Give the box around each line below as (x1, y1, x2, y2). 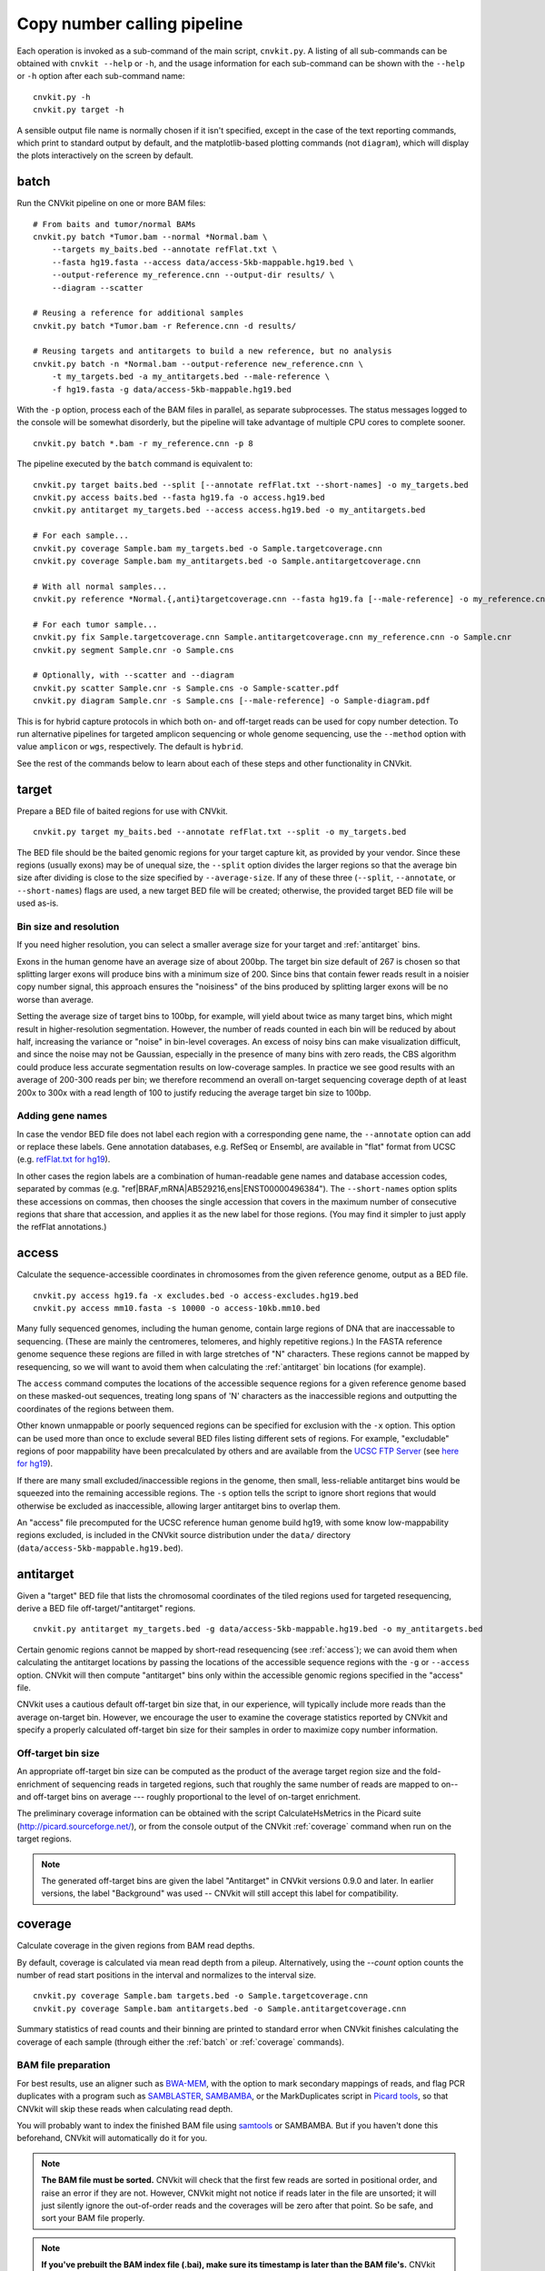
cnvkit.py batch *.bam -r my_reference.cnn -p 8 (33, 438, 253, 449)
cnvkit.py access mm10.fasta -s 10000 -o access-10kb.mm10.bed (33, 1304, 321, 1314)
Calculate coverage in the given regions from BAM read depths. (16, 1940, 255, 1951)
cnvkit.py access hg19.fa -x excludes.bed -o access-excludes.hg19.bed (33, 1290, 359, 1301)
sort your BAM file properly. (41, 2213, 145, 2224)
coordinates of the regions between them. (16, 1403, 174, 1414)
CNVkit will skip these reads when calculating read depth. (16, 2103, 233, 2114)
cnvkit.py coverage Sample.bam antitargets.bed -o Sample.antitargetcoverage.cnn (33, 2003, 407, 2014)
